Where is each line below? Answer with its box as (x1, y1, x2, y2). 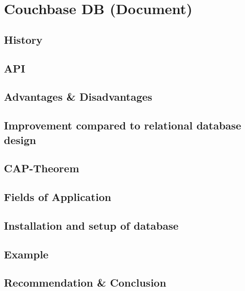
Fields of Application (4, 189, 111, 204)
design (4, 132, 36, 147)
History (4, 32, 43, 47)
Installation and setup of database (4, 218, 179, 233)
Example (4, 246, 49, 261)
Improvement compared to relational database (4, 118, 242, 133)
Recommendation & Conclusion (4, 275, 166, 290)
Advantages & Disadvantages (4, 89, 153, 104)
